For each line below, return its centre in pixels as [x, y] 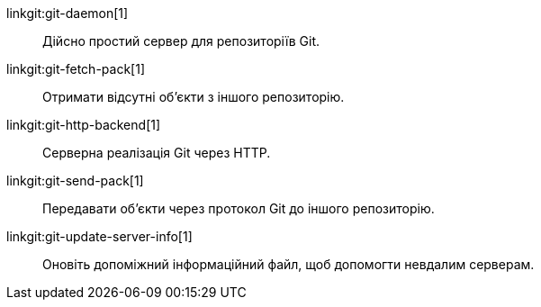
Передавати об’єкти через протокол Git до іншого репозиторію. [239, 208]
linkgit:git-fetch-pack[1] [76, 69]
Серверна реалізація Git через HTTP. [157, 153]
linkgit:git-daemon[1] [68, 13]
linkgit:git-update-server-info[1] [99, 236]
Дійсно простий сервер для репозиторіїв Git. [181, 41]
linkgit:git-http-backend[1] [84, 125]
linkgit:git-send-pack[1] [75, 181]
